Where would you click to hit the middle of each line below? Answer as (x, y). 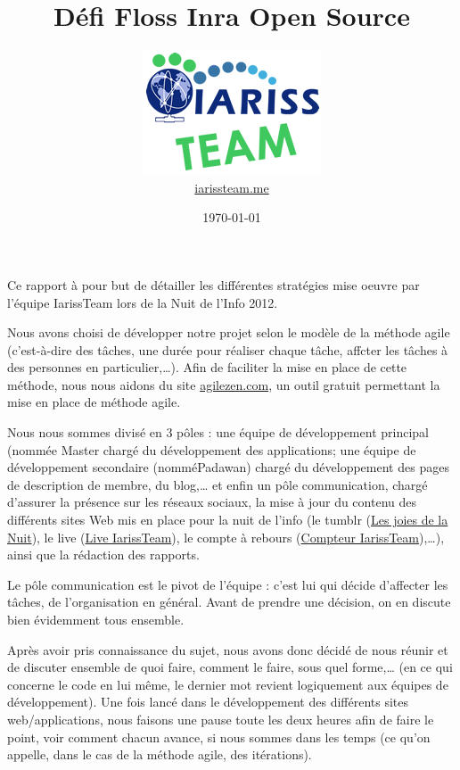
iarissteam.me (232, 187)
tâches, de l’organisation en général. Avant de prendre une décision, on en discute (229, 602)
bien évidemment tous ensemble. (96, 619)
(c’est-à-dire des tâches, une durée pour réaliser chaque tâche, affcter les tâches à (228, 349)
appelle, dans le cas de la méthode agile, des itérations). (160, 754)
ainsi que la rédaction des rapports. (103, 555)
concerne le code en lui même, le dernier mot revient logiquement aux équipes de (228, 684)
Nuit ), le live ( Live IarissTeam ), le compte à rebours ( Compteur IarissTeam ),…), (226, 537)
